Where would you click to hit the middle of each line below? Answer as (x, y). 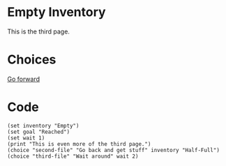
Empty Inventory (56, 12)
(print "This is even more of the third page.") (79, 144)
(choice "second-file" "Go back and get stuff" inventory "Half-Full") (113, 150)
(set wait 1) (26, 138)
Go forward (24, 79)
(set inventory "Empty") (43, 126)
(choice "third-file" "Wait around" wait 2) (73, 156)
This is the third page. (38, 31)
